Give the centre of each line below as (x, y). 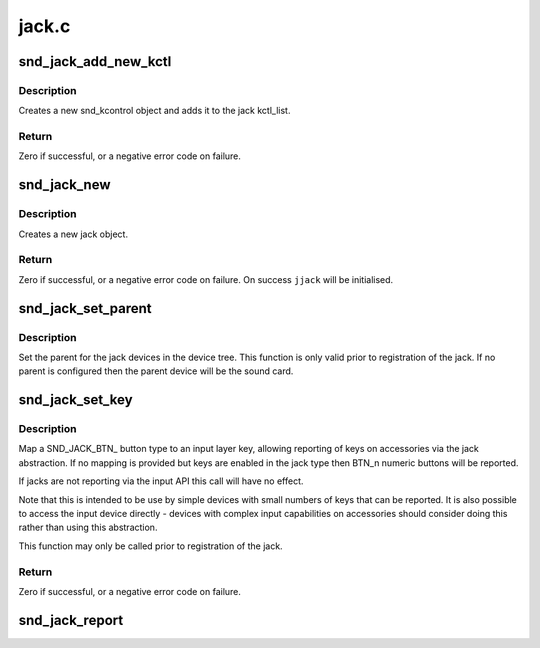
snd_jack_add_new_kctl (95, 61)
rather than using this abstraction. (88, 527)
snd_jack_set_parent (85, 308)
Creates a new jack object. (73, 234)
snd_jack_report (71, 620)
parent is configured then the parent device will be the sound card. (156, 371)
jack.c (44, 26)
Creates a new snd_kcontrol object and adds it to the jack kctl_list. (154, 111)
